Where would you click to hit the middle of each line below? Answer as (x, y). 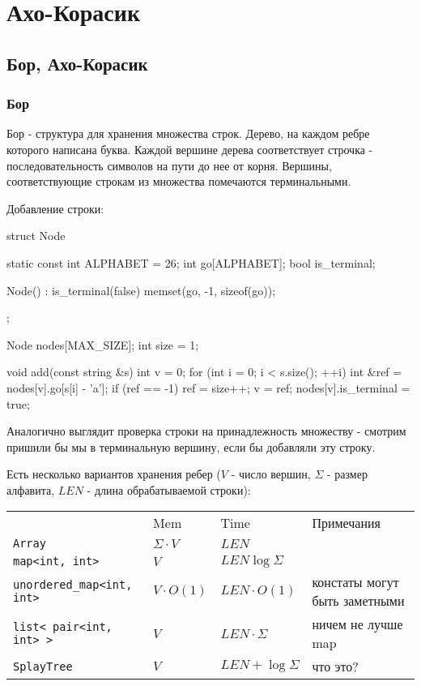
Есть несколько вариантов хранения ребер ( (114, 474)
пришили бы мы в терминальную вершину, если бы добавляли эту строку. (191, 446)
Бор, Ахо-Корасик (77, 63)
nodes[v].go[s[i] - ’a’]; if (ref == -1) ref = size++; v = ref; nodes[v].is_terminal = (208, 387)
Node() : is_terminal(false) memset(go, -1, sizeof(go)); (141, 290)
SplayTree (43, 666)
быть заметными (358, 601)
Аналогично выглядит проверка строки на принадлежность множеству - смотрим (206, 431)
